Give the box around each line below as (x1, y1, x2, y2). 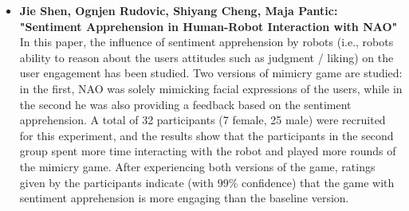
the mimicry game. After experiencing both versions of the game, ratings (19, 158, 376, 174)
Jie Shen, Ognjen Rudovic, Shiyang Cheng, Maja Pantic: (19, 2, 338, 18)
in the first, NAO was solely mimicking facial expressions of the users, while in (19, 80, 403, 96)
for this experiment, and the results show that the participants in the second (19, 127, 394, 143)
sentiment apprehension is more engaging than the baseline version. (19, 190, 349, 206)
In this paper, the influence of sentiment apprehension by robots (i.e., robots (19, 33, 394, 50)
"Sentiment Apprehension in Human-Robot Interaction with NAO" (19, 18, 398, 34)
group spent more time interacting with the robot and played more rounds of (19, 143, 396, 159)
